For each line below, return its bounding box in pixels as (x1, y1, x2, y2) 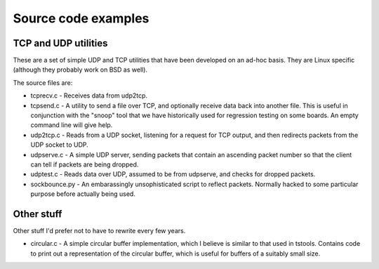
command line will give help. (30, 121, 113, 129)
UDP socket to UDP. (30, 140, 89, 149)
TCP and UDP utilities (13, 37, 108, 49)
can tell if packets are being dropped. (30, 160, 139, 169)
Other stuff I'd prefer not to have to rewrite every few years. (13, 227, 186, 235)
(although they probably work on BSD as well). (13, 65, 147, 74)
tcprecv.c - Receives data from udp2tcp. (30, 91, 147, 100)
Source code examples (13, 11, 149, 26)
